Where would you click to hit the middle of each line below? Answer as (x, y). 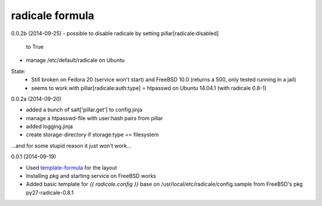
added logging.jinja (49, 127)
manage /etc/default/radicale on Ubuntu (75, 60)
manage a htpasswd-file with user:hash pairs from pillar (95, 118)
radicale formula (53, 15)
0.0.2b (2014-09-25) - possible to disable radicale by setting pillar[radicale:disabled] (115, 33)
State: (18, 71)
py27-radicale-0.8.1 (50, 192)
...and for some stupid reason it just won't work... (71, 145)
